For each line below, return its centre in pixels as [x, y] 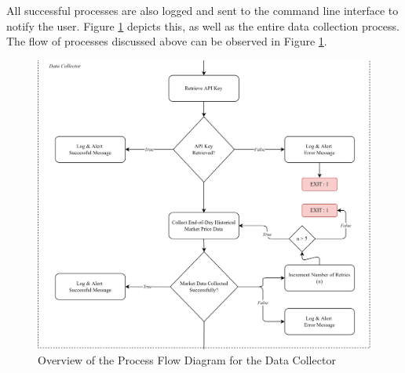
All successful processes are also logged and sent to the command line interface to [202, 10]
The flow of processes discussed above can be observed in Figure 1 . [167, 41]
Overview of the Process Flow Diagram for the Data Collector [187, 360]
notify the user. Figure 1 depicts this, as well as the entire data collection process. [203, 25]
